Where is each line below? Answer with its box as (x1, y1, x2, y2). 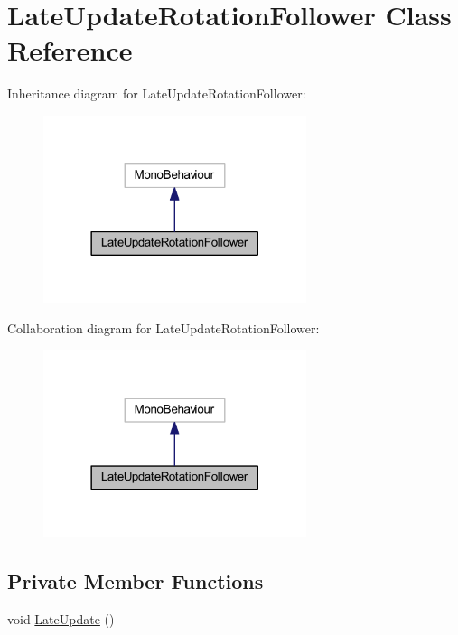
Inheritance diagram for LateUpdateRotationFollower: (7, 84, 306, 103)
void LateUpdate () (7, 610, 115, 629)
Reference (7, 32, 133, 69)
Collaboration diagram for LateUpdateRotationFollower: (7, 319, 320, 338)
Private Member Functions (7, 567, 264, 595)
